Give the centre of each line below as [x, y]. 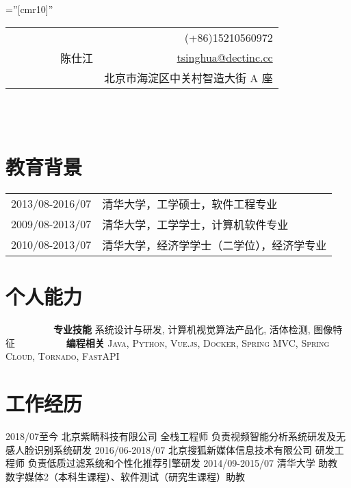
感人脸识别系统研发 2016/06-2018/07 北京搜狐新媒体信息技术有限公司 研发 [170, 449]
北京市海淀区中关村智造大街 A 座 [188, 77]
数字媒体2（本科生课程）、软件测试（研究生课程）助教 [125, 476]
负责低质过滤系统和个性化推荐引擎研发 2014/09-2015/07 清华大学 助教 [183, 463]
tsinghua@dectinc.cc [225, 57]
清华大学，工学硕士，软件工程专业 [190, 204]
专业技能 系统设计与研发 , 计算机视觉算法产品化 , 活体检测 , [182, 329]
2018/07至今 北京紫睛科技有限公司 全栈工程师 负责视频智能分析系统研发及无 [176, 436]
